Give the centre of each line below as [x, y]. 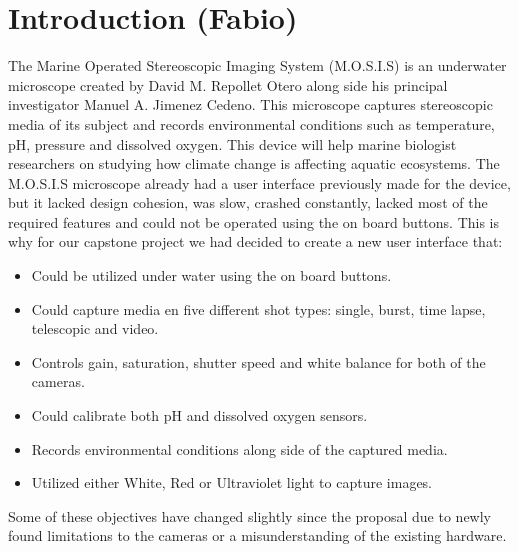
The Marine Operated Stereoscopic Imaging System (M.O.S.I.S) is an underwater [257, 65]
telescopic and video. [95, 328]
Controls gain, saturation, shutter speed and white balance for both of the [258, 361]
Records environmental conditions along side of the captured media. [239, 448]
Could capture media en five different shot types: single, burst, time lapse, [258, 308]
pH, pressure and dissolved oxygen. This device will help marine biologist [232, 143]
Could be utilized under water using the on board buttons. [211, 275]
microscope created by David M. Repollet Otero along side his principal [228, 84]
